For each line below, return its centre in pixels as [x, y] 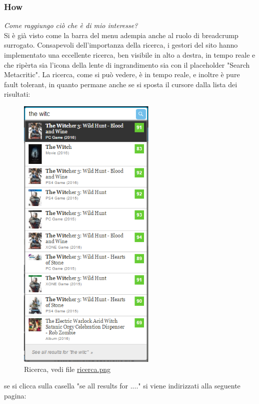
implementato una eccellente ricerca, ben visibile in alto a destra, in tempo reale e [130, 55]
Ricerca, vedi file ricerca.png [67, 369]
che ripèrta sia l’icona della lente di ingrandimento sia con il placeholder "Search [127, 64]
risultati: [17, 94]
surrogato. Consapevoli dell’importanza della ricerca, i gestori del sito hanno [121, 45]
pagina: [15, 395]
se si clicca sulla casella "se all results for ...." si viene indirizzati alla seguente [122, 386]
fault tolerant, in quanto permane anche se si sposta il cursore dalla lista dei [121, 84]
